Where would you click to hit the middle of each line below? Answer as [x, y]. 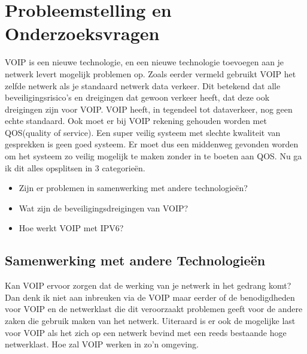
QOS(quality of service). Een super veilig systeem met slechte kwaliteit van [143, 132]
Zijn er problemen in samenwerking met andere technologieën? [133, 188]
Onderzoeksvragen [82, 33]
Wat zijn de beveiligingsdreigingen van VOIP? [104, 208]
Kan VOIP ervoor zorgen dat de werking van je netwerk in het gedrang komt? [148, 285]
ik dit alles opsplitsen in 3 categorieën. [75, 167]
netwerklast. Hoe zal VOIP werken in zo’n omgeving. [102, 344]
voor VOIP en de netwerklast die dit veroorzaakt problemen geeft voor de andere [154, 309]
